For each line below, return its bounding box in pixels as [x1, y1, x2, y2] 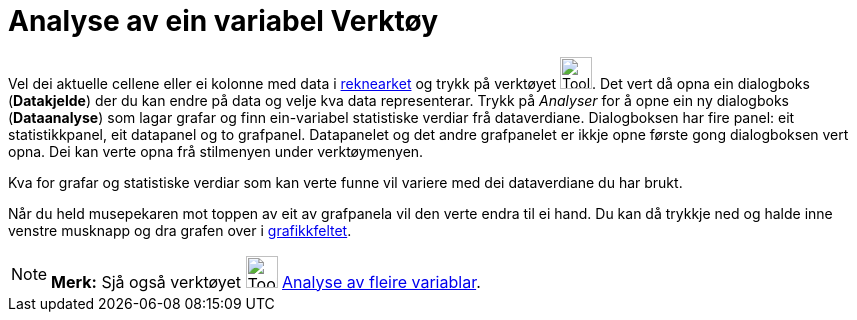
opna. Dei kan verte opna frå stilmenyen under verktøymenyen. [8, 142, 424, 160]
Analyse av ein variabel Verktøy [8, 4, 438, 38]
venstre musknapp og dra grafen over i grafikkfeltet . [8, 221, 352, 239]
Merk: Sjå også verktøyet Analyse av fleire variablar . [51, 271, 481, 292]
